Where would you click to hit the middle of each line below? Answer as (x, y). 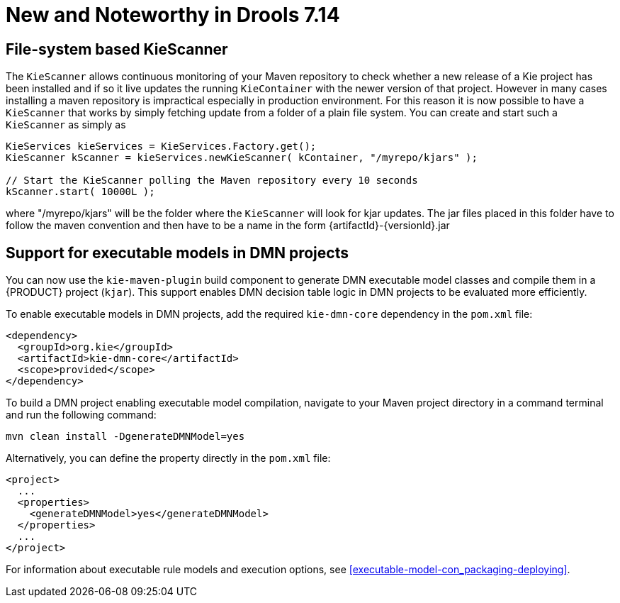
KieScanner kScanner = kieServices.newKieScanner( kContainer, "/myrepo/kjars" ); (242, 158)
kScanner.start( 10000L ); (80, 192)
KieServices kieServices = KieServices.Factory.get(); (161, 146)
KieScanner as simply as (66, 125)
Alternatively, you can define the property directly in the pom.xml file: (168, 458)
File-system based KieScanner (117, 49)
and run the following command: (81, 415)
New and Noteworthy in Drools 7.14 (173, 15)
